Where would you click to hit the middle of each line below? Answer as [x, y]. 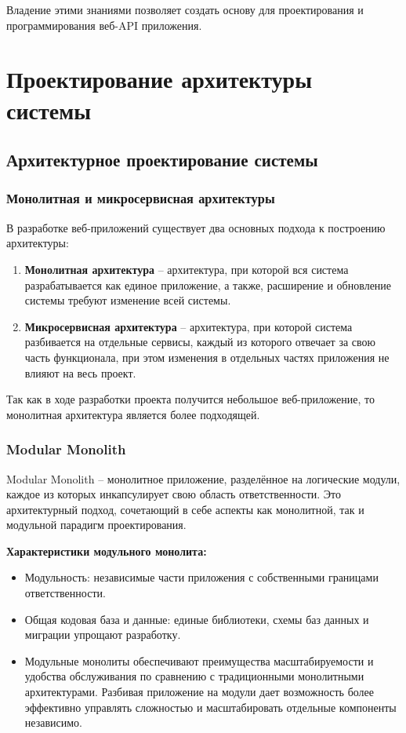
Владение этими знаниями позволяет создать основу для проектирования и [185, 9]
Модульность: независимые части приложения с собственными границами [201, 577]
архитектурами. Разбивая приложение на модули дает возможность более [199, 692]
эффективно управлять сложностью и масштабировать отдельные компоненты [210, 707]
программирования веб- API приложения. [104, 25]
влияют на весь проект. [80, 372]
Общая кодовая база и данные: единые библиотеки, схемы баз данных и [197, 619]
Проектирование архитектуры [159, 79]
